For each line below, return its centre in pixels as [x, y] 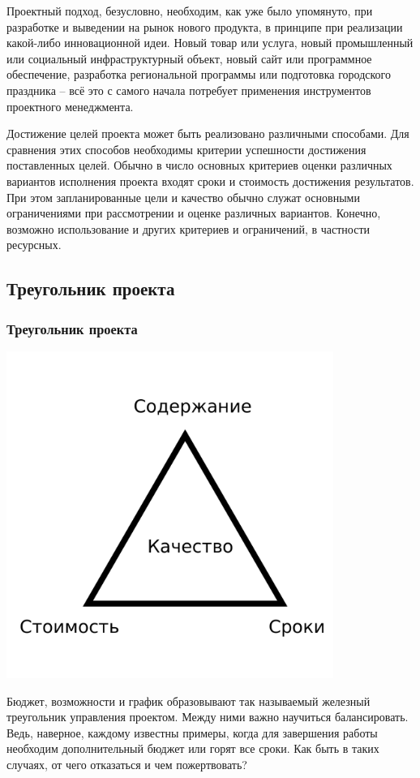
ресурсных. [34, 245]
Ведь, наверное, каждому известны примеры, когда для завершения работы [192, 732]
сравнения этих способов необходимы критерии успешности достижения [186, 149]
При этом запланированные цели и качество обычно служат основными [183, 197]
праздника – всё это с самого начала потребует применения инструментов [189, 90]
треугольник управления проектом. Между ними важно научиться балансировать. [208, 717]
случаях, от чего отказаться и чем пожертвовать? [127, 765]
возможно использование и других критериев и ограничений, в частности [189, 228]
